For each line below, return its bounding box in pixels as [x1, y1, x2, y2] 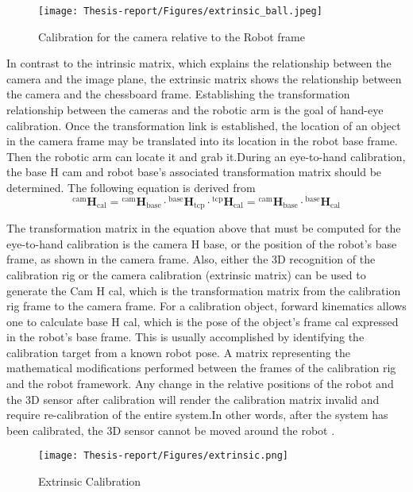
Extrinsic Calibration [38, 473, 141, 490]
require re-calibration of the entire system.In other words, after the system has [6, 406, 388, 423]
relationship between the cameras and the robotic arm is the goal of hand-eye [6, 102, 384, 118]
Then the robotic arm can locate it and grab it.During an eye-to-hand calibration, [6, 148, 406, 164]
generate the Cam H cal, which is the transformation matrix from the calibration [6, 282, 401, 298]
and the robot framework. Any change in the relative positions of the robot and [6, 375, 394, 392]
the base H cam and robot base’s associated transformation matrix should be [6, 163, 382, 180]
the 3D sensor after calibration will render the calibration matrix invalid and [6, 390, 380, 407]
